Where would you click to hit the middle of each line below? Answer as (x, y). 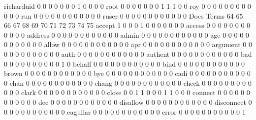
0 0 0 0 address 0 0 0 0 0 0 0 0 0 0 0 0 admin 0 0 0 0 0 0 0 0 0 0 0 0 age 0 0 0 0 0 (127, 35)
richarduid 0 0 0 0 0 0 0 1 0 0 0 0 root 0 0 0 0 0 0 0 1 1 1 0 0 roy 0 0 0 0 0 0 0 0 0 (128, 6)
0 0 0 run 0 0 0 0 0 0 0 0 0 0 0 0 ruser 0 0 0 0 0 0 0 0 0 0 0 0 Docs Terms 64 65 (124, 15)
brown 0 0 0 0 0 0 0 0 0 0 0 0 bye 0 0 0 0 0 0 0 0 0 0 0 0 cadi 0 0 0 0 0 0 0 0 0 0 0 (127, 73)
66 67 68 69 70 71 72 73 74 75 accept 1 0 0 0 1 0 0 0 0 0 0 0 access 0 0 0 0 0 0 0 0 (127, 25)
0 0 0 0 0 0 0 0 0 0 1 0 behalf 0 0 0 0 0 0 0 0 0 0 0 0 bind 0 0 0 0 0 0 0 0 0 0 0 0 (125, 63)
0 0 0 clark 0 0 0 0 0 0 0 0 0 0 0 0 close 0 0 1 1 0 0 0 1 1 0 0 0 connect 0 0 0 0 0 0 (127, 92)
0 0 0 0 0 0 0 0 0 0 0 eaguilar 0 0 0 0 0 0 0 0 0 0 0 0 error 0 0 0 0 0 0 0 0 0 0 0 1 (125, 111)
